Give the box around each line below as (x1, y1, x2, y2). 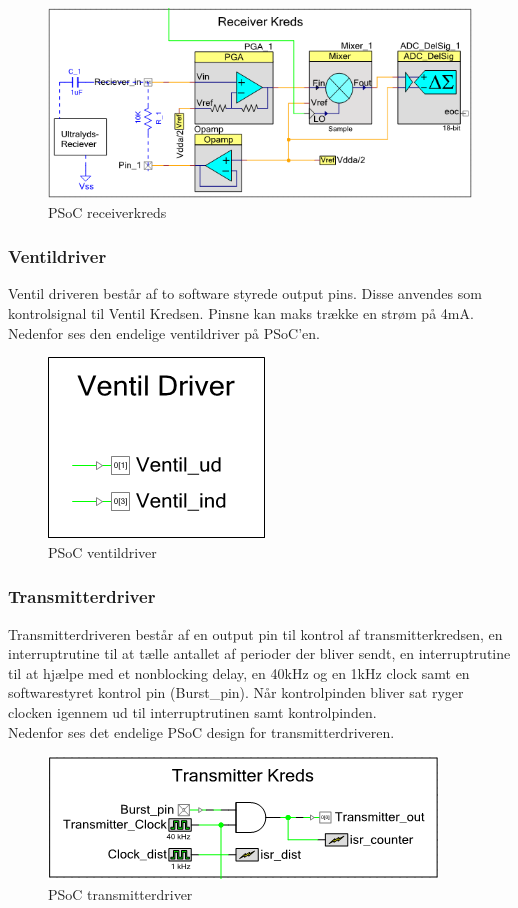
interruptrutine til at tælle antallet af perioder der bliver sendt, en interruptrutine (8, 643, 511, 664)
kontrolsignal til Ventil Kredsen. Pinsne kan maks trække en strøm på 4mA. (8, 302, 474, 323)
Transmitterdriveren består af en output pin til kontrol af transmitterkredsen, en (8, 623, 503, 644)
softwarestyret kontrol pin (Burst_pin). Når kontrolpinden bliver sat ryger (8, 682, 464, 703)
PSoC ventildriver (48, 541, 157, 562)
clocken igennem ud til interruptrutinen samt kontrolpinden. (8, 701, 377, 722)
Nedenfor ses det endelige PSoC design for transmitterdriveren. (8, 721, 395, 742)
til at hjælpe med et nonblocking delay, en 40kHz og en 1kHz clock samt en (8, 662, 470, 683)
